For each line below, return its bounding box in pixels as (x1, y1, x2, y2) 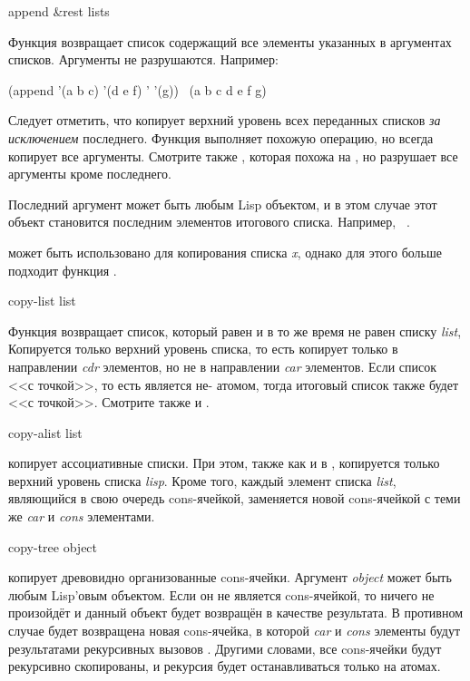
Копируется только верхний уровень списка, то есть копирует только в (8, 339, 398, 358)
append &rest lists (8, 2, 110, 20)
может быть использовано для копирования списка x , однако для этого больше (8, 242, 442, 261)
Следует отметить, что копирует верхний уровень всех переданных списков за (8, 111, 441, 130)
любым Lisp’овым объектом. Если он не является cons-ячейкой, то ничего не (8, 585, 435, 604)
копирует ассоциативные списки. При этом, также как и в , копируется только (8, 453, 440, 472)
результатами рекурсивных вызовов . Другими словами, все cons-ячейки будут (8, 638, 442, 657)
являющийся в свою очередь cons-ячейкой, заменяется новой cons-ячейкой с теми (8, 489, 461, 508)
